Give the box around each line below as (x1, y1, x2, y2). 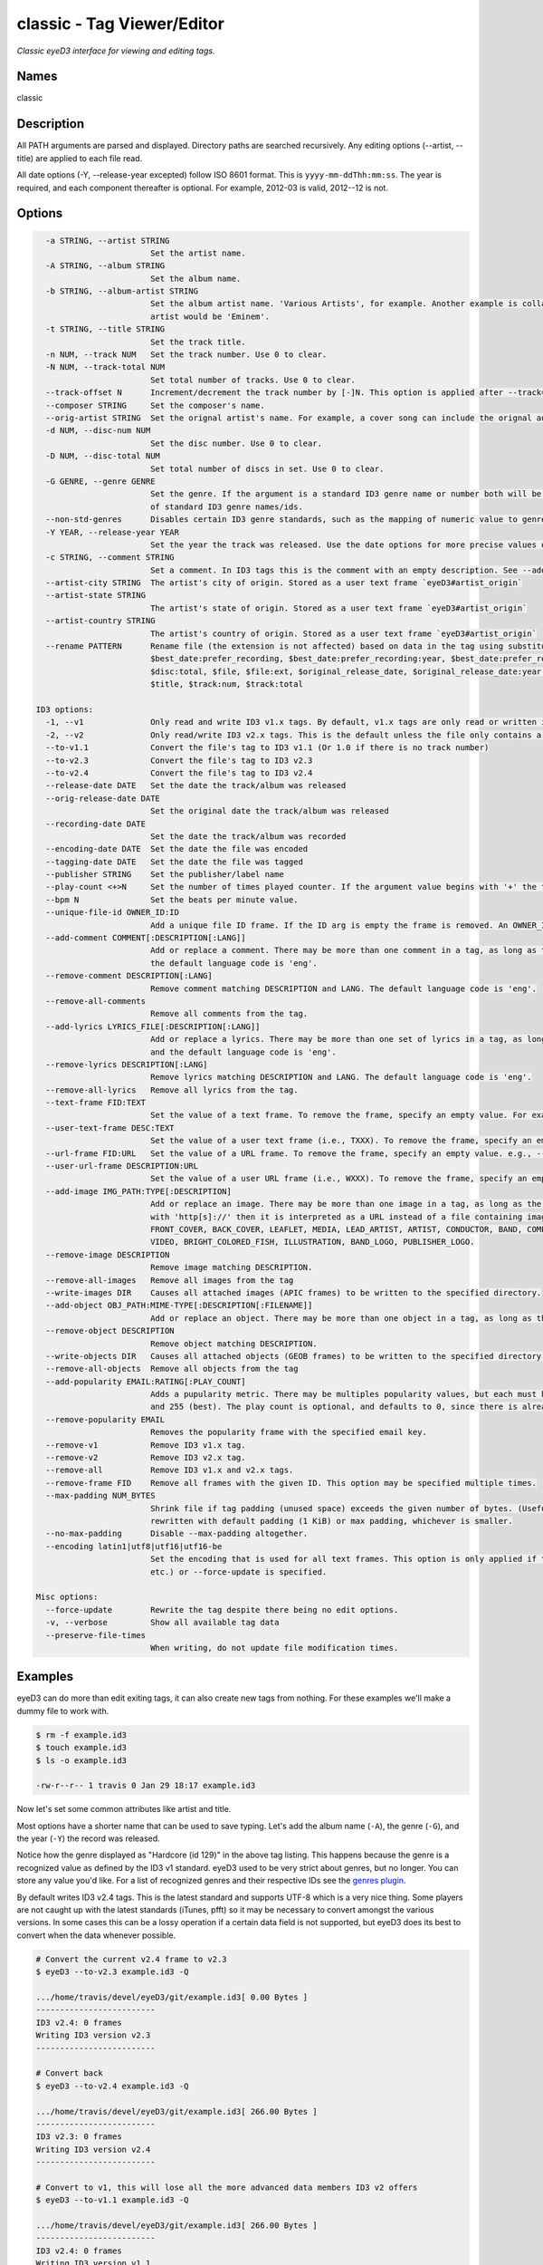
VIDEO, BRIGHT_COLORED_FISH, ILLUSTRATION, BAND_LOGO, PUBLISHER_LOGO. (149, 1237, 475, 1248)
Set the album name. (149, 273, 242, 284)
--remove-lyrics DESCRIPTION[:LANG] (45, 1059, 208, 1069)
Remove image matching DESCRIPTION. (149, 1262, 313, 1273)
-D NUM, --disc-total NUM (45, 451, 160, 461)
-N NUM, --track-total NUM (45, 362, 166, 372)
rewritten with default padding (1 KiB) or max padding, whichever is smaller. (149, 1516, 513, 1526)
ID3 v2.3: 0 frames (35, 2132, 122, 2142)
